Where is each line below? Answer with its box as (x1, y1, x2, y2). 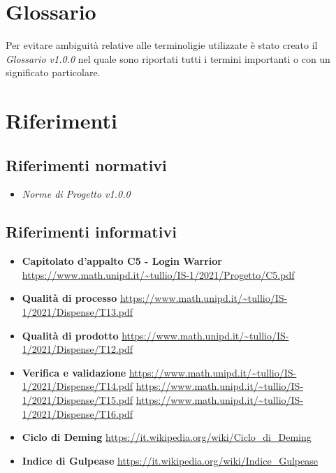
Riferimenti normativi (6, 154, 167, 175)
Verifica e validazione (22, 365, 126, 379)
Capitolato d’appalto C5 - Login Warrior (22, 254, 222, 268)
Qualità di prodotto (22, 328, 119, 342)
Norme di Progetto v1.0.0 (22, 187, 131, 201)
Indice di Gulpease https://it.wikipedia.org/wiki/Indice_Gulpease (22, 453, 318, 467)
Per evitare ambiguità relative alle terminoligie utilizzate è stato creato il (6, 38, 318, 52)
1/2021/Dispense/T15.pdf (22, 393, 133, 407)
